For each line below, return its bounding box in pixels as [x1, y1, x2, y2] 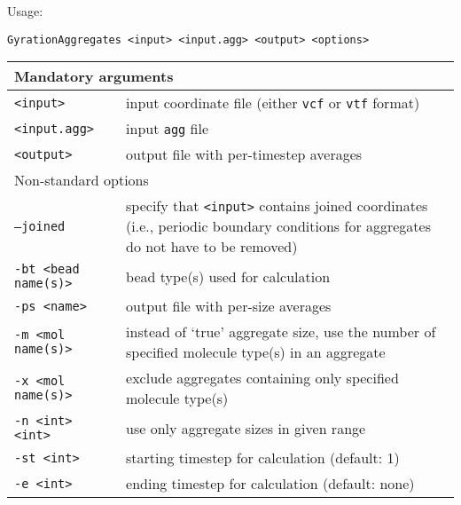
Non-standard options [14, 170, 149, 191]
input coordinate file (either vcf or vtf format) [126, 92, 420, 114]
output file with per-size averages [126, 296, 332, 317]
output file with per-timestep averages [126, 144, 363, 165]
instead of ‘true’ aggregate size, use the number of [126, 321, 436, 343]
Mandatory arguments [14, 66, 174, 87]
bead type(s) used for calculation [126, 265, 331, 287]
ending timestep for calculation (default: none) [126, 473, 415, 494]
